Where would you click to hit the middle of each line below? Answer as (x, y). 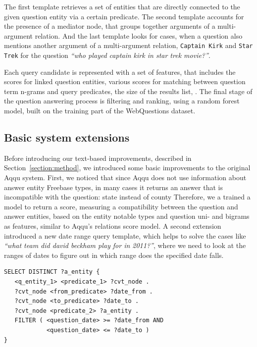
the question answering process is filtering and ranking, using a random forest (122, 101)
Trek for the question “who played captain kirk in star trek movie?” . (107, 55)
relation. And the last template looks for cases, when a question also (139, 35)
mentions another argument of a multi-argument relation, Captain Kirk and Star (128, 45)
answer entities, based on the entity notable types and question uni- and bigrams (127, 216)
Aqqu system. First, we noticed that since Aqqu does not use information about (125, 177)
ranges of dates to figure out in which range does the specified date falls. (114, 255)
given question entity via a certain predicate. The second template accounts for (124, 16)
